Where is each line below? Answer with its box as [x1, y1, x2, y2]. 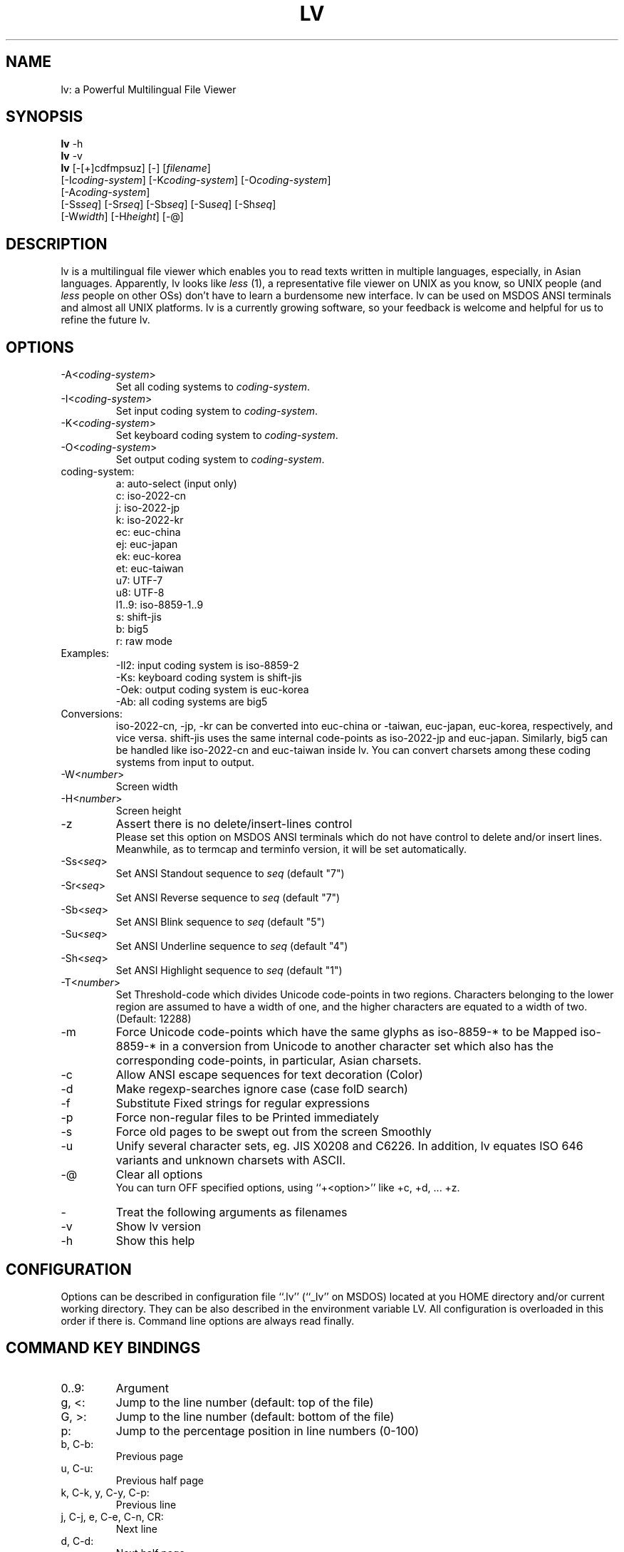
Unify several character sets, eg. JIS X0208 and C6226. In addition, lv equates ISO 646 [115, 1139, 583, 1154]
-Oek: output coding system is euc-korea [115, 683, 309, 696]
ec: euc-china [115, 526, 181, 539]
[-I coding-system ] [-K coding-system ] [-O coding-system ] [61, 174, 331, 187]
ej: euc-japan [115, 538, 178, 551]
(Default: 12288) [115, 1013, 192, 1025]
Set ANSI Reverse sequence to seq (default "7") [115, 891, 340, 904]
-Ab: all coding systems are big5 [115, 695, 268, 708]
